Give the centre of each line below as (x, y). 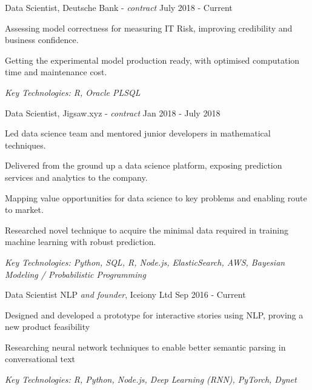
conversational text (40, 359)
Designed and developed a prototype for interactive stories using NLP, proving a (154, 314)
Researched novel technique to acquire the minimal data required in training (147, 230)
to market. (24, 210)
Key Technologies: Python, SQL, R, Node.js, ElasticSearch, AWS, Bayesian (145, 262)
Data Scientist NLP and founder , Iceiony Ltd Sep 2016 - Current (125, 294)
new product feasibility (48, 327)
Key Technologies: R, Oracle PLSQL (73, 92)
